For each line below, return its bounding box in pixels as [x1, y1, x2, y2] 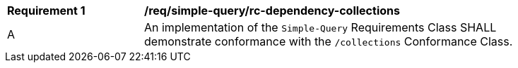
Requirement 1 [7, 4, 86, 18]
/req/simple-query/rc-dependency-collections [144, 4, 400, 18]
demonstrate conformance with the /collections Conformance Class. [144, 34, 513, 48]
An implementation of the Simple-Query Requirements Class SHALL [144, 20, 497, 34]
